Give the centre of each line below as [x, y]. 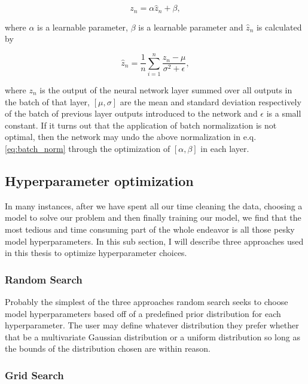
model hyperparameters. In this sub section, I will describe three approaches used [154, 241]
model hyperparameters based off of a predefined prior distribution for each [143, 313]
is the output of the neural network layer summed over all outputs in [166, 89]
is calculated [279, 27]
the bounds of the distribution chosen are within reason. [108, 348]
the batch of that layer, [47, 101]
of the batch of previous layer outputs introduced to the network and [131, 113]
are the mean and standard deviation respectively [211, 101]
